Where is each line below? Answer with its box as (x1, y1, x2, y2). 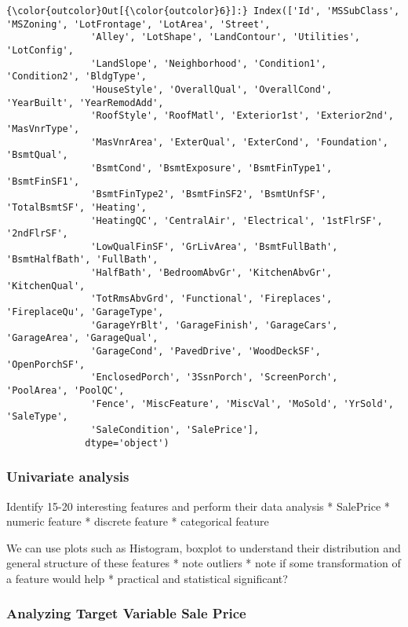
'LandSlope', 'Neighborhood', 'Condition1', (90, 57, 327, 69)
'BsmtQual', (6, 149, 68, 161)
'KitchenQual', (6, 280, 86, 291)
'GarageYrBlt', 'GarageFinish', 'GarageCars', (90, 319, 338, 331)
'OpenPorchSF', (6, 358, 86, 370)
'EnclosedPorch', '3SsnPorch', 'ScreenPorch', (90, 372, 338, 383)
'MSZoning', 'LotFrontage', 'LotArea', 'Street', (6, 18, 271, 30)
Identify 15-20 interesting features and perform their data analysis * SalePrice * (6, 497, 390, 514)
